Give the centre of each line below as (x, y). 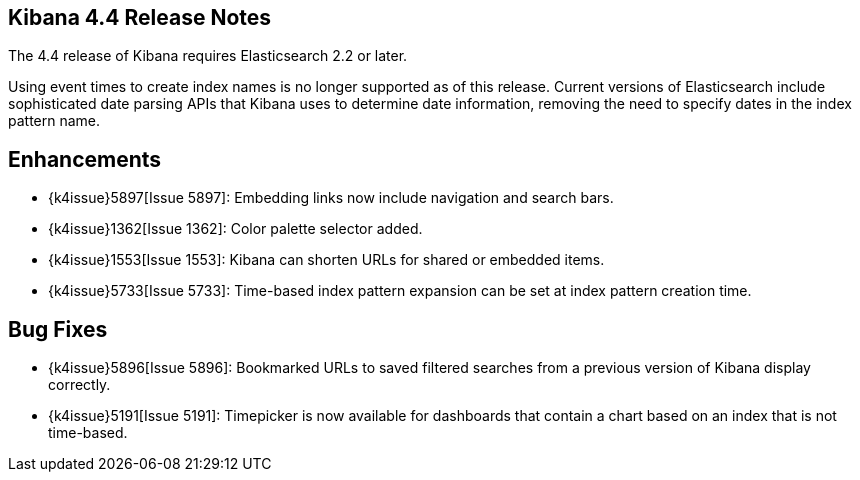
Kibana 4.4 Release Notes (140, 17)
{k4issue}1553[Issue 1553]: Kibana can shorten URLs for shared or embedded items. (326, 260)
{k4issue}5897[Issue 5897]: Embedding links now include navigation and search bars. (331, 198)
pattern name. (54, 121)
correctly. (79, 385)
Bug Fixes (58, 329)
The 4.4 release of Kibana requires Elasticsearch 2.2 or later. (208, 56)
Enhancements (85, 159)
